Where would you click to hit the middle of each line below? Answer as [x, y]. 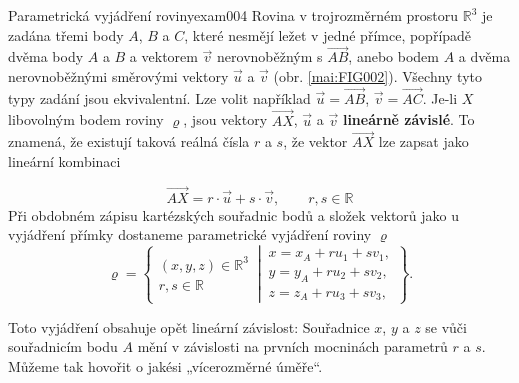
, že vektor [315, 141]
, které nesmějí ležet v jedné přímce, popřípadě [328, 34]
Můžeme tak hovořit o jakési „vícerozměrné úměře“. [165, 365]
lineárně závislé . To [408, 119]
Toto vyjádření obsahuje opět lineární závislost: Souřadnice [189, 326]
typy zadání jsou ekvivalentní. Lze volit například [159, 97]
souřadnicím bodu [63, 346]
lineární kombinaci [64, 161]
